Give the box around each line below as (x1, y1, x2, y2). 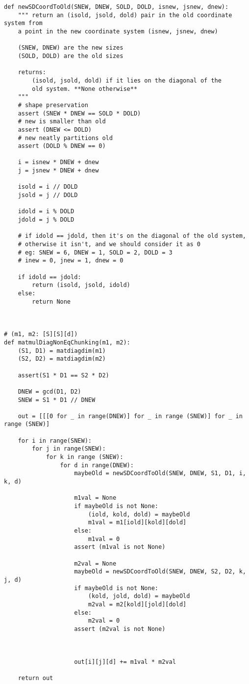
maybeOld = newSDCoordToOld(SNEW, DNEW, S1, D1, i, (74, 470, 246, 477)
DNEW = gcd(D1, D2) (18, 388, 81, 395)
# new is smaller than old (18, 118, 106, 125)
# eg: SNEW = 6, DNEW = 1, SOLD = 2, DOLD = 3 (18, 249, 173, 256)
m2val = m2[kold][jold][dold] (88, 600, 187, 608)
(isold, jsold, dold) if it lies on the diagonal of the (32, 77, 222, 84)
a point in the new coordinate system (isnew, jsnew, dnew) (18, 28, 218, 35)
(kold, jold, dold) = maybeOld (88, 593, 190, 600)
